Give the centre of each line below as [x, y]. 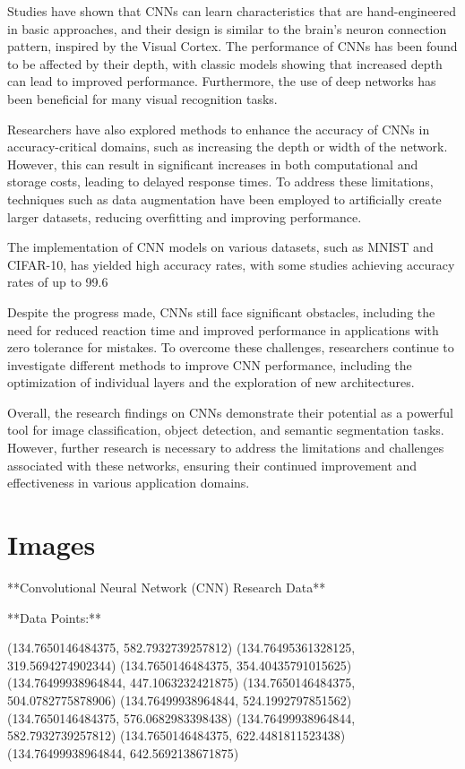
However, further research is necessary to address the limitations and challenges [226, 448]
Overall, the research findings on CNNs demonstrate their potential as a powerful [231, 412]
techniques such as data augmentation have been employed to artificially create [224, 199]
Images [52, 544]
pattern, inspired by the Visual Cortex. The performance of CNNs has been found [232, 46]
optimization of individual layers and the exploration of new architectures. [211, 382]
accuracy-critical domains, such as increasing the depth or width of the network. [228, 147]
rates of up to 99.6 [58, 282]
